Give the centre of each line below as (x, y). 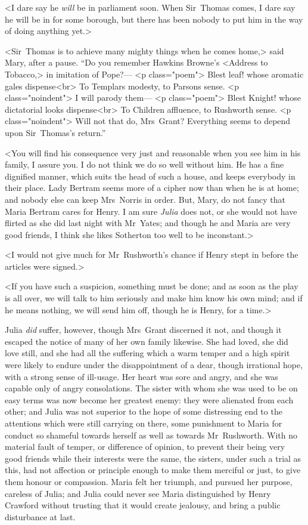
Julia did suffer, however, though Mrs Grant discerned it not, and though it (143, 330)
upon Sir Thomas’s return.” (55, 132)
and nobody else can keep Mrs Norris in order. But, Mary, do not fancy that (145, 199)
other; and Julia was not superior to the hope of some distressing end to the (144, 411)
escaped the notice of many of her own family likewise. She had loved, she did (147, 341)
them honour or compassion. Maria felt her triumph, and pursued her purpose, (149, 481)
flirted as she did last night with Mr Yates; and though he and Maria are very (148, 223)
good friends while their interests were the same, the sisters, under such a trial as (153, 458)
